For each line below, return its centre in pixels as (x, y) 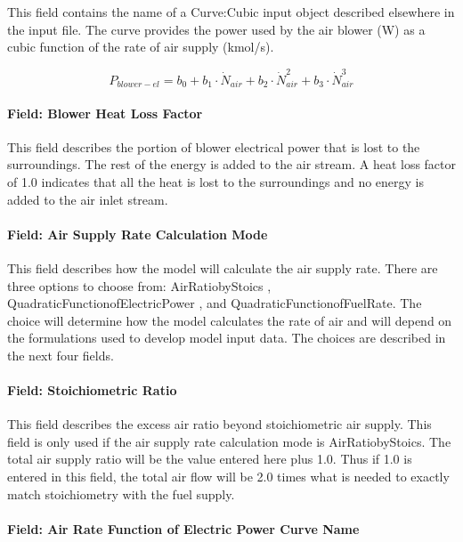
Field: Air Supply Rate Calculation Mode (138, 234)
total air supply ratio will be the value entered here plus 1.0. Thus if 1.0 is (210, 459)
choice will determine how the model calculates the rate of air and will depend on (230, 320)
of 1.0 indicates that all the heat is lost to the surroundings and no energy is (216, 181)
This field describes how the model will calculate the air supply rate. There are (223, 267)
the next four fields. (61, 355)
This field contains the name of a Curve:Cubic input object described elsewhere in (231, 12)
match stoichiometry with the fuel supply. (121, 493)
